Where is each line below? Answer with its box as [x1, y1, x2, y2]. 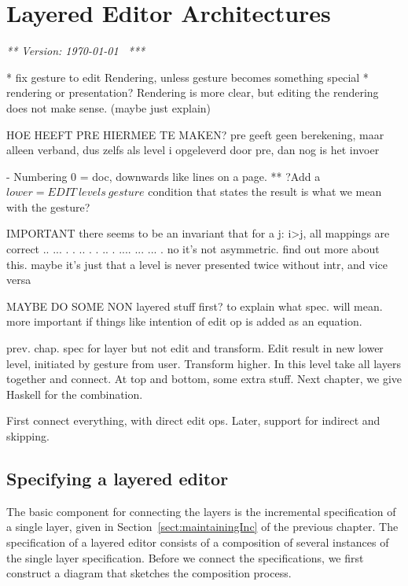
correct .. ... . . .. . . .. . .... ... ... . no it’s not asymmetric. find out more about [6, 241, 380, 257]
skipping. [6, 428, 50, 444]
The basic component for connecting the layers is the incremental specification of [6, 503, 396, 519]
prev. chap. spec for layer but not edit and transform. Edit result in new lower [6, 340, 384, 356]
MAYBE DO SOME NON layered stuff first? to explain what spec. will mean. [6, 297, 383, 314]
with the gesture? [6, 198, 90, 215]
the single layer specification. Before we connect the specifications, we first [6, 549, 364, 566]
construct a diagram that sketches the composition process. [6, 565, 292, 581]
